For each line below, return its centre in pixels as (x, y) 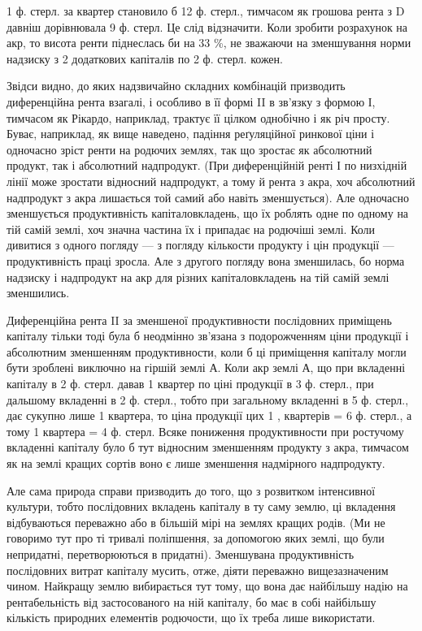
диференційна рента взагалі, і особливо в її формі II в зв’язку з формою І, (191, 101)
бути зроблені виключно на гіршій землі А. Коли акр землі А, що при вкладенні (206, 367)
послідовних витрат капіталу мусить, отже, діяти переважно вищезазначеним (198, 570)
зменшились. (38, 293)
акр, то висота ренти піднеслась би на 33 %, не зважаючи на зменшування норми (209, 43)
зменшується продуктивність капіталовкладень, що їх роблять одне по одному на (208, 213)
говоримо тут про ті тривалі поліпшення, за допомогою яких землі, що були (196, 538)
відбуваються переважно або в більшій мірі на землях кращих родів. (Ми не (196, 522)
